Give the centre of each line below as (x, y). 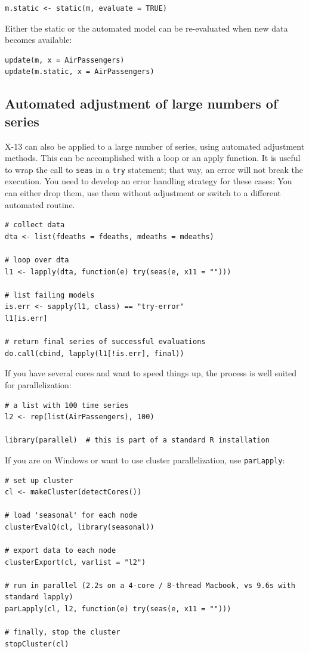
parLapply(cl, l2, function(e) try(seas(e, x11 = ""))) (118, 609)
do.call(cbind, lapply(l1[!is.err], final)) (95, 353)
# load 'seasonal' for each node (71, 516)
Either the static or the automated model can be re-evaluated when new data (146, 28)
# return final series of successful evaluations (105, 342)
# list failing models (50, 295)
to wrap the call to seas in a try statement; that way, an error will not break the (154, 169)
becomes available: (38, 40)
